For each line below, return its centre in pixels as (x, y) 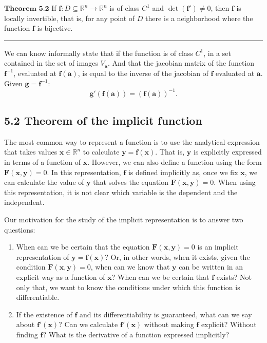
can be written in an (211, 267)
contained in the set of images (51, 63)
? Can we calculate (88, 324)
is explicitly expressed (227, 152)
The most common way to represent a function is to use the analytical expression (132, 141)
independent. (24, 202)
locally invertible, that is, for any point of (70, 18)
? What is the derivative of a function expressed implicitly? (136, 334)
